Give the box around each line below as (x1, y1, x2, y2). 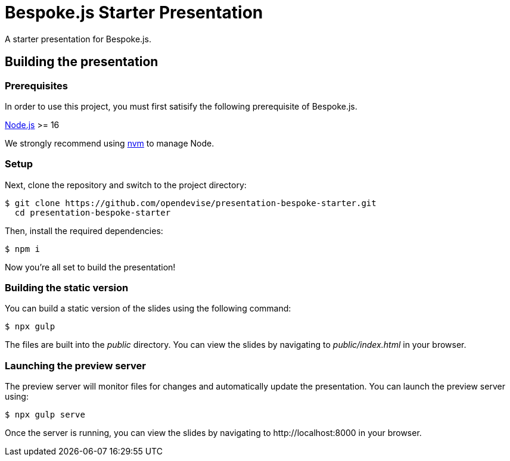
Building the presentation (5, 54, 158, 70)
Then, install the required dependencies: (5, 225, 163, 236)
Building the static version (5, 282, 129, 294)
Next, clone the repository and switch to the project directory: (5, 179, 247, 190)
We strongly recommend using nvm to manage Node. (5, 138, 214, 148)
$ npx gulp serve (5, 410, 85, 420)
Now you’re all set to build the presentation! (5, 261, 176, 272)
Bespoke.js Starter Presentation (5, 2, 263, 23)
